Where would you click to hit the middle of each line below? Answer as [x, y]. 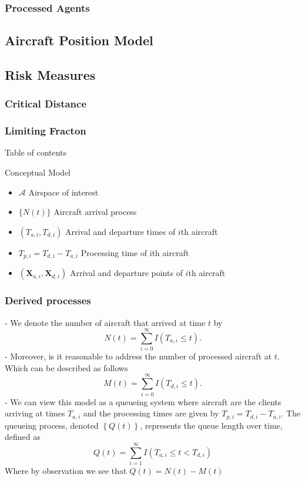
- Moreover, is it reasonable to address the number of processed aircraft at [138, 356]
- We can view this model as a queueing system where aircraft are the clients [143, 401]
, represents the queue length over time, [211, 425]
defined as [23, 437]
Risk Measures [50, 75]
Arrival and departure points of [126, 273]
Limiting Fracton [46, 131]
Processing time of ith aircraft [135, 252]
